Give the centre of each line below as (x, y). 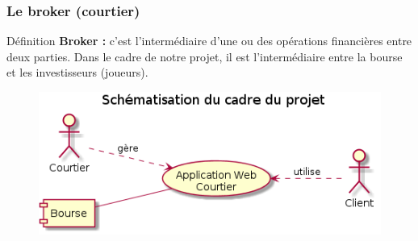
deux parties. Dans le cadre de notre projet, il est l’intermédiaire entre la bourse (205, 56)
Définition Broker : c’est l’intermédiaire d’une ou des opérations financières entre (209, 41)
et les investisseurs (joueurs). (77, 72)
